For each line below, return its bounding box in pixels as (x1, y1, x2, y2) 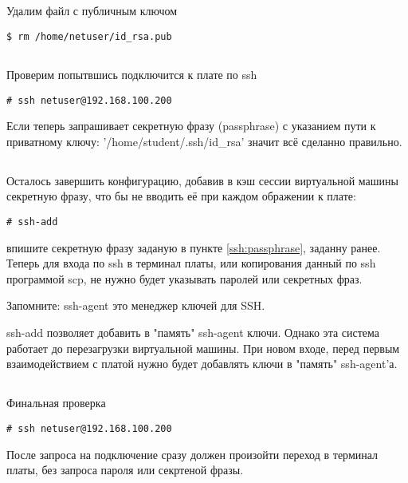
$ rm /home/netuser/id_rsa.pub (6, 30, 172, 42)
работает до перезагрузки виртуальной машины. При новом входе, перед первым (6, 339, 400, 356)
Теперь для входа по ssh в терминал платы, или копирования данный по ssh (6, 255, 376, 271)
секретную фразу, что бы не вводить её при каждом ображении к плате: (6, 188, 356, 204)
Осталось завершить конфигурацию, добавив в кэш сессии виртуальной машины (6, 172, 398, 188)
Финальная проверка (6, 394, 106, 411)
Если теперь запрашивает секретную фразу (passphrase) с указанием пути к (6, 117, 376, 134)
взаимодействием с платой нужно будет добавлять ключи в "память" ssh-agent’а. (6, 355, 398, 372)
